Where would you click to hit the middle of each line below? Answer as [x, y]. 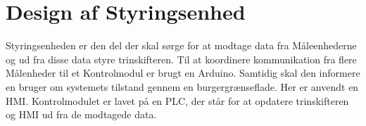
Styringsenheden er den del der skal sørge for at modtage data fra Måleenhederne [181, 45]
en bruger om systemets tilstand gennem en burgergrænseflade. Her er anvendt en [182, 86]
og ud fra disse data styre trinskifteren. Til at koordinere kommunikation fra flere [181, 59]
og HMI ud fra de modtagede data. [81, 114]
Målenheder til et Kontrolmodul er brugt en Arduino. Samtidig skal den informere [183, 73]
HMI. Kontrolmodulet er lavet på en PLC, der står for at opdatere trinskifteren [177, 100]
